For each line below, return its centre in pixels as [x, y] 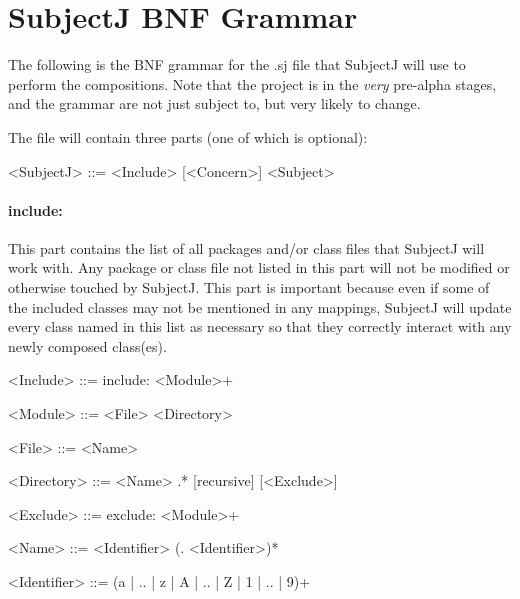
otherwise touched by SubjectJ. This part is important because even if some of [249, 287]
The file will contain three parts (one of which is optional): [188, 136]
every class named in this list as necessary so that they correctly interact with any [260, 326]
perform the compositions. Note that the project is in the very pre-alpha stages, [252, 83]
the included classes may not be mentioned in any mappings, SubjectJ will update [260, 306]
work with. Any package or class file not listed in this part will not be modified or [259, 267]
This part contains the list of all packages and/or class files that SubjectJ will [246, 247]
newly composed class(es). [87, 345]
